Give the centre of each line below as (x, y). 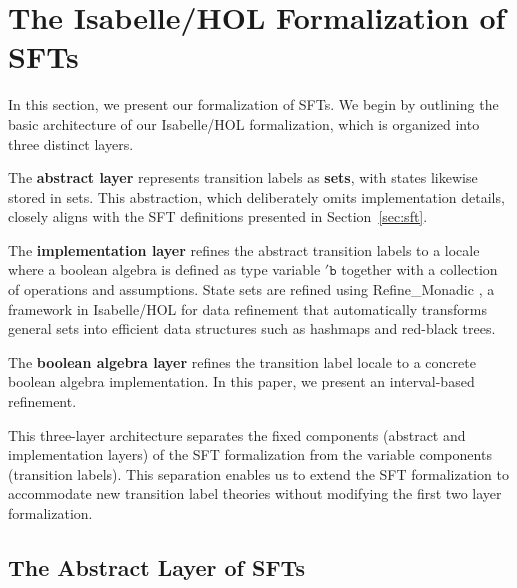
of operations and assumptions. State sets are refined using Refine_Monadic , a (251, 289)
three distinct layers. (71, 143)
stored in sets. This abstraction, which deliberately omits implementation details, (256, 196)
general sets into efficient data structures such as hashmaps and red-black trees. (252, 328)
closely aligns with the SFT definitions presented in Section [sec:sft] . (218, 216)
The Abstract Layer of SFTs (156, 566)
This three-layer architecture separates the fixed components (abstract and (237, 434)
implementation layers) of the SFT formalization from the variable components (250, 454)
